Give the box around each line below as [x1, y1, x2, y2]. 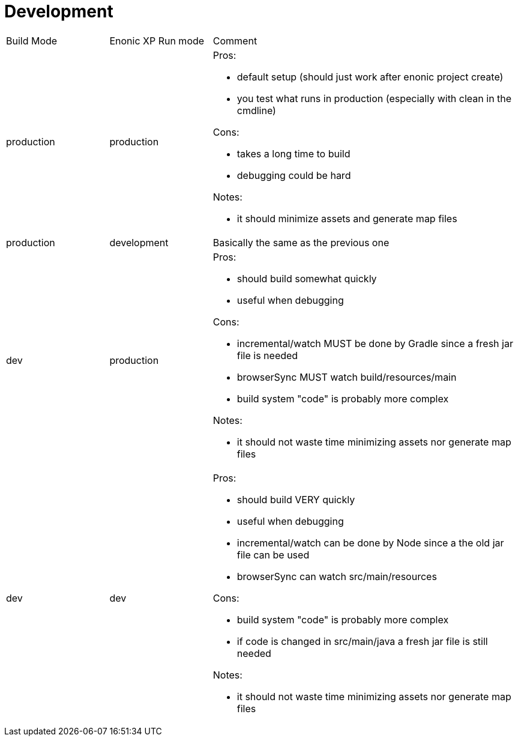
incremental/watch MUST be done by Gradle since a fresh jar [236, 337, 513, 349]
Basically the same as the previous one [212, 236, 390, 249]
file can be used [236, 548, 310, 561]
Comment [212, 34, 257, 47]
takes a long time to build [236, 147, 351, 160]
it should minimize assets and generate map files [236, 212, 457, 225]
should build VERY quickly [236, 493, 355, 506]
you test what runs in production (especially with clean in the [236, 92, 512, 104]
